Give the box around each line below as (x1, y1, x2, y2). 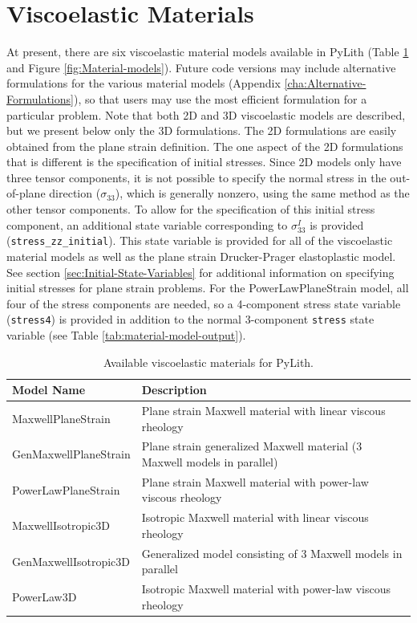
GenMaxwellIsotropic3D (12, 552, 131, 569)
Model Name (12, 381, 86, 398)
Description (141, 381, 207, 398)
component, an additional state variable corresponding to (6, 216, 288, 233)
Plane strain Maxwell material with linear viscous (141, 401, 386, 418)
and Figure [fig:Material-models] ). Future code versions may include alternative (6, 59, 396, 75)
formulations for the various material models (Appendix (6, 75, 281, 92)
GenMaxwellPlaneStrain (12, 446, 131, 462)
